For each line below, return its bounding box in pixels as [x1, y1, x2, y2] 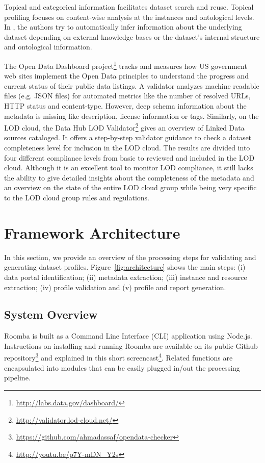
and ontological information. [4, 41, 92, 52]
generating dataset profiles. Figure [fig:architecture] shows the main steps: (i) [4, 262, 246, 272]
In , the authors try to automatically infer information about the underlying [4, 21, 242, 32]
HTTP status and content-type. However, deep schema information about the [4, 100, 247, 111]
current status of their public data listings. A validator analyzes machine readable [4, 80, 259, 91]
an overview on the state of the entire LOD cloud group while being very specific [4, 182, 257, 193]
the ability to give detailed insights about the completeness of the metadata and [4, 172, 254, 183]
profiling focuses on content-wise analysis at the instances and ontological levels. [4, 11, 254, 22]
